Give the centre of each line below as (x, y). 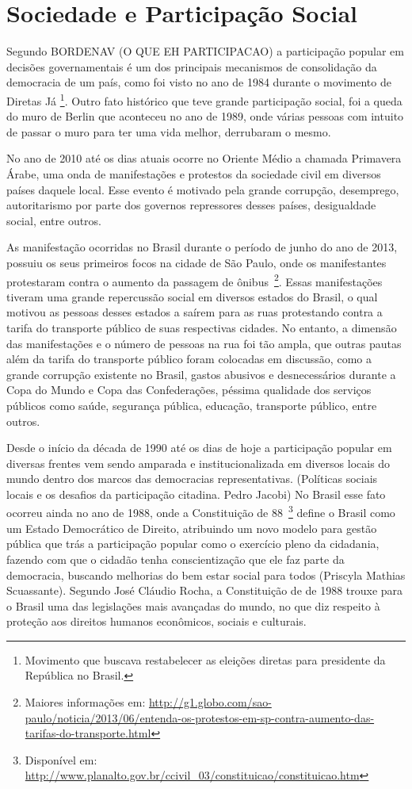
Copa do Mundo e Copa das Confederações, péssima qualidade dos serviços (189, 390)
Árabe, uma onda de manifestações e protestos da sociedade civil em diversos (194, 173)
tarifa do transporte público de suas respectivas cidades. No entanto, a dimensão (202, 327)
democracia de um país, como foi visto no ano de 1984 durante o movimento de (199, 82)
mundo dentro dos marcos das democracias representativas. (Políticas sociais (192, 479)
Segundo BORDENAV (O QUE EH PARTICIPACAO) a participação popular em (205, 51)
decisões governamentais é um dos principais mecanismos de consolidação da (192, 66)
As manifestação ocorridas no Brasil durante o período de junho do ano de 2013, (202, 247)
